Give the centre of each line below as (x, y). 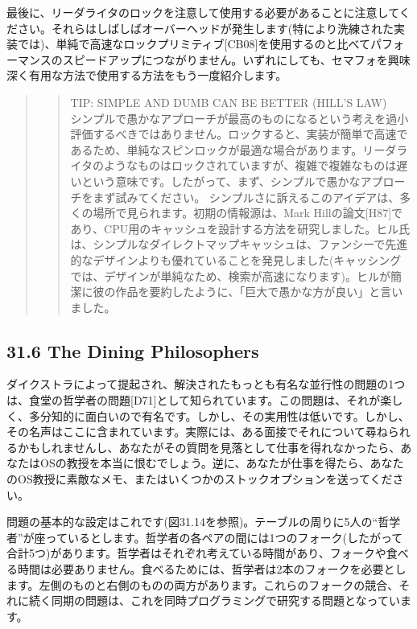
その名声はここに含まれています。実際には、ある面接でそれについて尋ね (197, 432)
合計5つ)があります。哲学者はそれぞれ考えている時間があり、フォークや (196, 553)
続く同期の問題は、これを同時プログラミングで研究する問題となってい (214, 600)
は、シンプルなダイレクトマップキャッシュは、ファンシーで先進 (239, 244)
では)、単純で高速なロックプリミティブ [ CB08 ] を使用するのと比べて (194, 44)
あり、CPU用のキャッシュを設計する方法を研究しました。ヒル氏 (240, 228)
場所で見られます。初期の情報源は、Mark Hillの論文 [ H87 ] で (248, 213)
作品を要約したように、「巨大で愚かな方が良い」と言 (254, 292)
